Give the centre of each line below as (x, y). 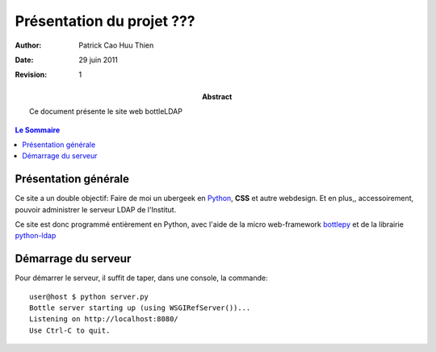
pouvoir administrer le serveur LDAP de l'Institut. (96, 209)
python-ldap (36, 236)
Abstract (217, 96)
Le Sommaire (38, 130)
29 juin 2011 (99, 60)
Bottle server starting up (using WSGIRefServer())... (140, 308)
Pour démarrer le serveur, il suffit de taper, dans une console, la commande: (141, 278)
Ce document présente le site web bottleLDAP (106, 111)
